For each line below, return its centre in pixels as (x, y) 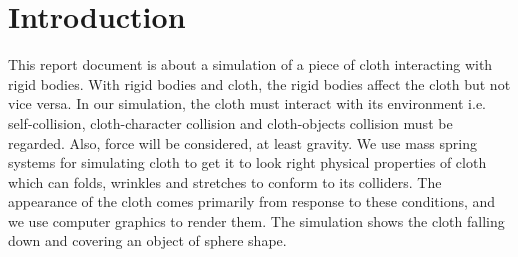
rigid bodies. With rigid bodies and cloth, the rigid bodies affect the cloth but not (259, 83)
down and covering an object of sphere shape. (147, 240)
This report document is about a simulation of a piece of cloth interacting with (250, 64)
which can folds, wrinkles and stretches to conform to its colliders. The (225, 181)
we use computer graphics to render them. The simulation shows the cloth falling (256, 220)
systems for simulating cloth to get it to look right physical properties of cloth (247, 162)
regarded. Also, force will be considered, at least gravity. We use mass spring (242, 142)
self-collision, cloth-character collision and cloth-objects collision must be (230, 122)
